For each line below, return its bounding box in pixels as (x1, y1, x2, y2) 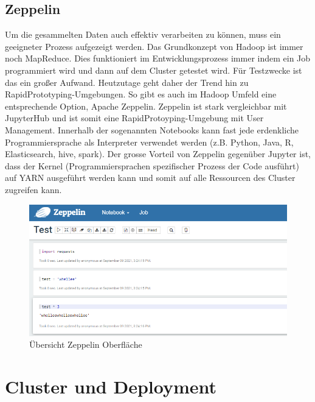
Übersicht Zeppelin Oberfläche (29, 338, 142, 351)
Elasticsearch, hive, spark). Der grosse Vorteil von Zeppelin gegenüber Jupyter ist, (5, 147, 311, 160)
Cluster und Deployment (5, 373, 217, 398)
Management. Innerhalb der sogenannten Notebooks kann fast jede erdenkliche (5, 123, 299, 136)
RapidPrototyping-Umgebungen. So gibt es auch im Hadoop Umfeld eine (5, 88, 277, 100)
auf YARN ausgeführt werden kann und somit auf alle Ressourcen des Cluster (5, 171, 296, 184)
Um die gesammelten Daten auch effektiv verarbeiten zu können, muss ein (5, 28, 281, 41)
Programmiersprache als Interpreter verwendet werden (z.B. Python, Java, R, (5, 135, 294, 148)
